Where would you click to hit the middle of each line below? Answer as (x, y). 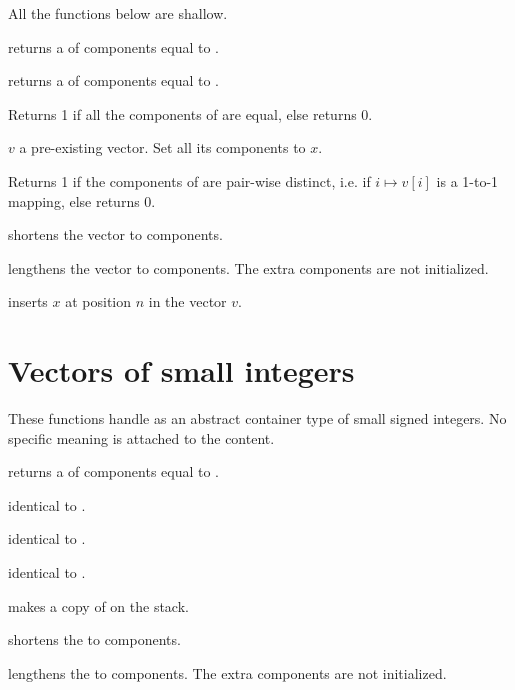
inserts (28, 301)
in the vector (187, 301)
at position (98, 301)
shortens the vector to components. (115, 234)
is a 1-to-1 (467, 180)
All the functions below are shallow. (118, 13)
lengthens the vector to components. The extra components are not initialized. (248, 267)
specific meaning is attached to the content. (141, 437)
